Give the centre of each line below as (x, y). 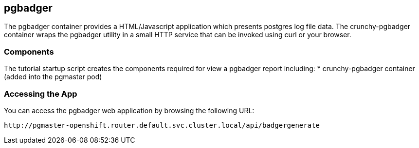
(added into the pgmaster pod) (53, 77)
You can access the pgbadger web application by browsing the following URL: (129, 110)
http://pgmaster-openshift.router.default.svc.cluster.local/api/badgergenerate (162, 125)
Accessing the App (41, 94)
